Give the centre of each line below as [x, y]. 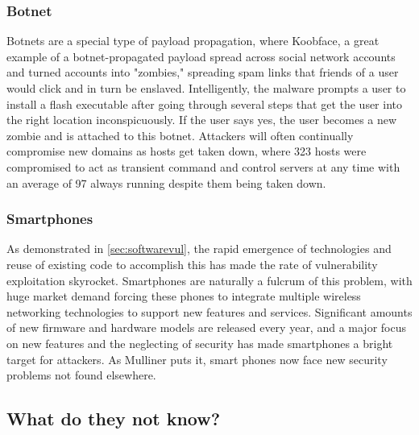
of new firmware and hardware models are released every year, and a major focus [206, 327]
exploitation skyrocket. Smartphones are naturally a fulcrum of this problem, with [209, 280]
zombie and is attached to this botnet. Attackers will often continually [180, 135]
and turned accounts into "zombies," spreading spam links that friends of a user [203, 72]
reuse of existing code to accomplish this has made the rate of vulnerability [192, 264]
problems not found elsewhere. [81, 375]
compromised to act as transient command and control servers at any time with [203, 166]
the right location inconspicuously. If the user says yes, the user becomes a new [202, 120]
